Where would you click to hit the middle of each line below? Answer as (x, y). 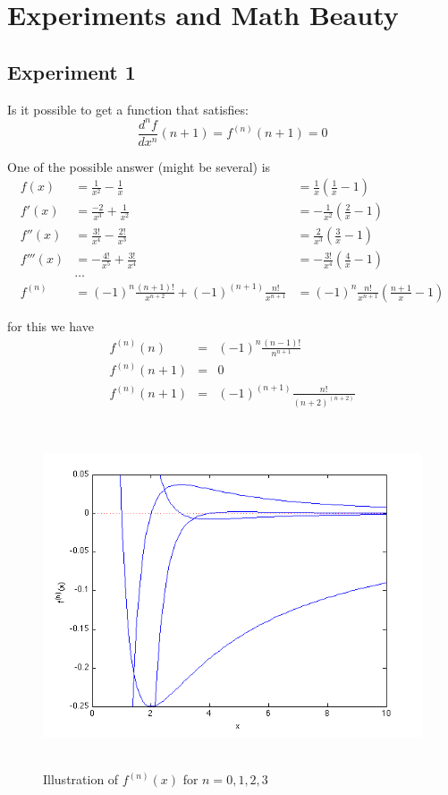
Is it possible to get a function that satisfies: (128, 109)
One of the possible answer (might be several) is (139, 166)
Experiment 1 (72, 71)
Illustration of (81, 779)
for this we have (51, 325)
